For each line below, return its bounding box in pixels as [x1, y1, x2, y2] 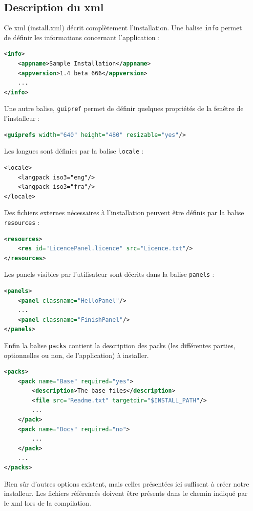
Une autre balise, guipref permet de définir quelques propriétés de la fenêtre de [4, 103, 244, 113]
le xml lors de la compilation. [4, 497, 91, 508]
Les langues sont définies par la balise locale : [4, 146, 144, 156]
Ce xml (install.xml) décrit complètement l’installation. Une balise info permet [4, 22, 242, 33]
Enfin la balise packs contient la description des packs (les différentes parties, [4, 340, 235, 350]
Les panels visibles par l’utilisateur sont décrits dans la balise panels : [4, 269, 214, 279]
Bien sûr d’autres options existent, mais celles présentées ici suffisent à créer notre [4, 478, 249, 489]
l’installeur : [4, 113, 40, 123]
